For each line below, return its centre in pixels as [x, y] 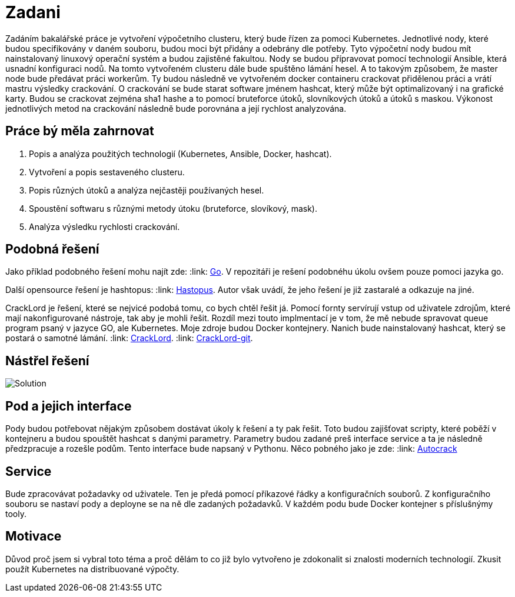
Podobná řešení [52, 249]
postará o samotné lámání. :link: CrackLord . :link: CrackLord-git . [129, 338]
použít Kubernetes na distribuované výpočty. [92, 569]
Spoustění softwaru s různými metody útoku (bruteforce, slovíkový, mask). [173, 208]
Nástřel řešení [47, 361]
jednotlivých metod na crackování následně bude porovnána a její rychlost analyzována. [176, 108]
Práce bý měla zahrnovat [80, 131]
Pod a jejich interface [69, 406]
